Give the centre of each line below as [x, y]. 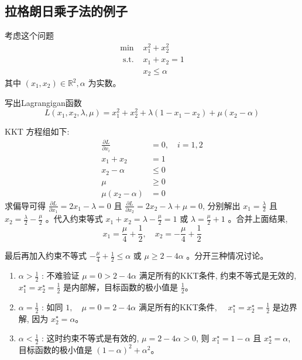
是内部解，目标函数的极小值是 [121, 287]
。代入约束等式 [74, 219]
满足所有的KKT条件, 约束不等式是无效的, [218, 275]
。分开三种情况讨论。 [227, 256]
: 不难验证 [60, 275]
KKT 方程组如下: [37, 131]
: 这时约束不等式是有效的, [90, 338]
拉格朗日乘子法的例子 [66, 11]
